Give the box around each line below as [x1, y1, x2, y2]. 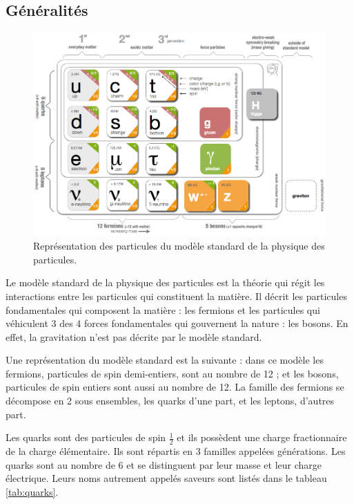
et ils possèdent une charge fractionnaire [177, 430, 347, 445]
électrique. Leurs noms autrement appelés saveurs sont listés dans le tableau [6, 471, 327, 485]
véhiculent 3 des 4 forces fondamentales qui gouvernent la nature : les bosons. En [6, 316, 348, 330]
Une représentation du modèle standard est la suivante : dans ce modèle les [6, 353, 324, 367]
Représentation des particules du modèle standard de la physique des [33, 239, 325, 253]
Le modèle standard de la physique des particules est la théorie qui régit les [6, 275, 325, 290]
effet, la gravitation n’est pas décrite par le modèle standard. [6, 329, 262, 344]
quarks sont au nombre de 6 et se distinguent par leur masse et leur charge [6, 457, 322, 472]
